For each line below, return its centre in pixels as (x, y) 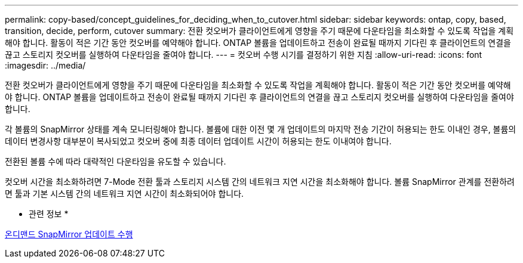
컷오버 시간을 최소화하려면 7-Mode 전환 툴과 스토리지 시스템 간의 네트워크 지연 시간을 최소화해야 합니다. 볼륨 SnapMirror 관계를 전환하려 (260, 182)
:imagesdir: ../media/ (45, 65)
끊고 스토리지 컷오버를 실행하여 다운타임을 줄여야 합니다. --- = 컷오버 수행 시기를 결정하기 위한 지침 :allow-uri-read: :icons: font (244, 55)
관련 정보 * (49, 214)
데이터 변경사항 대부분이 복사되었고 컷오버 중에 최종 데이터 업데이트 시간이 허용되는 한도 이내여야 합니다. (198, 141)
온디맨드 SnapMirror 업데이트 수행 (69, 234)
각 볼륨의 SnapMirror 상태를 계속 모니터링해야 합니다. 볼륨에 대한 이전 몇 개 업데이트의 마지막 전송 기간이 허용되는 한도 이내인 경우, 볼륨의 (261, 129)
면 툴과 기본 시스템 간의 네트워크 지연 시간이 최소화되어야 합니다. (124, 194)
